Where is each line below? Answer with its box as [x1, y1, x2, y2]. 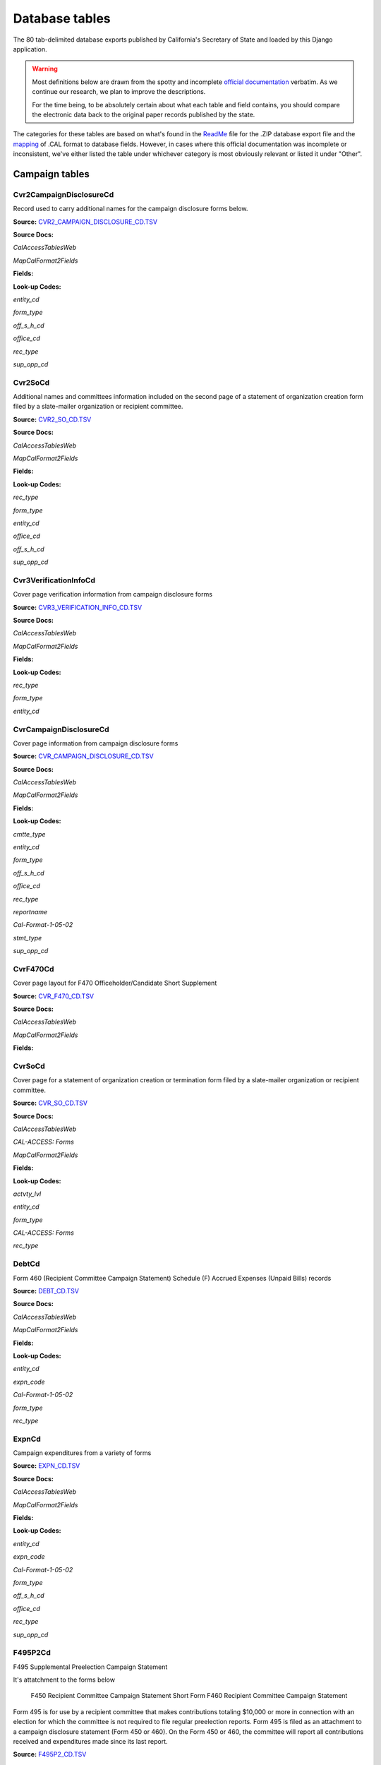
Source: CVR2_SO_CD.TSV [13, 415, 92, 424]
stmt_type [13, 933, 42, 942]
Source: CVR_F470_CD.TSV [13, 992, 95, 1000]
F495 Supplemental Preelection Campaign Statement [13, 1663, 168, 1671]
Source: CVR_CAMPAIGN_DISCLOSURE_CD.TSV [13, 752, 155, 760]
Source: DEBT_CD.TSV [13, 1287, 79, 1296]
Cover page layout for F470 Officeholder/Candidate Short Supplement [13, 979, 217, 988]
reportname [13, 908, 48, 916]
